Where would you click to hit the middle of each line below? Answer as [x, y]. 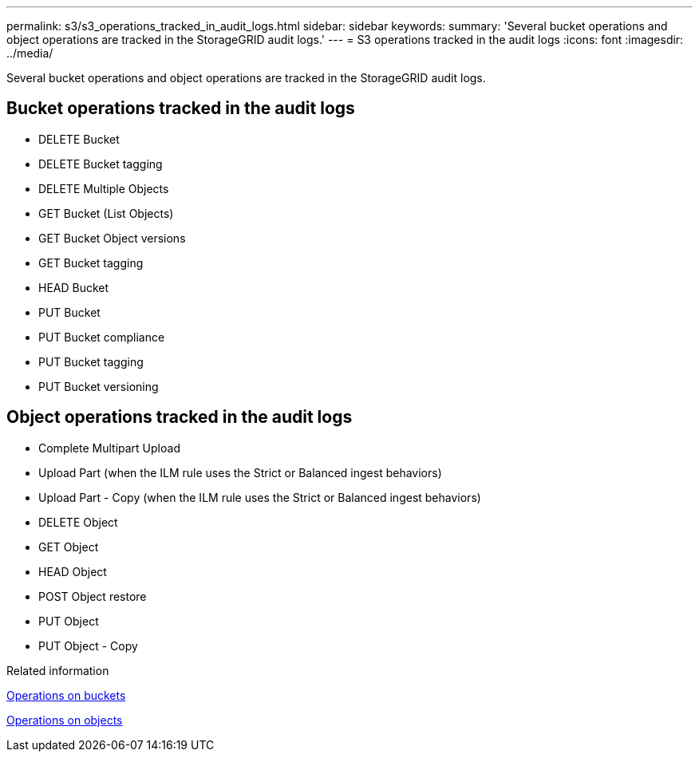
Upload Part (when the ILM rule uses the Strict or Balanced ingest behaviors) [240, 472]
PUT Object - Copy [88, 645]
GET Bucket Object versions [112, 238]
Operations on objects [65, 720]
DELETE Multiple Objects [104, 188]
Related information [58, 670]
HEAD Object [73, 571]
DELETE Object [78, 522]
